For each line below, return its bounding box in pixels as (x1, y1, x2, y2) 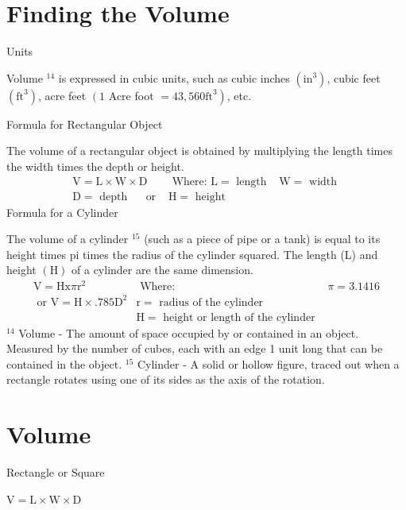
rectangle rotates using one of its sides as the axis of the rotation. (6, 371, 325, 388)
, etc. (226, 87, 252, 103)
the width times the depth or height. (6, 157, 184, 174)
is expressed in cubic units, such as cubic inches (58, 69, 290, 86)
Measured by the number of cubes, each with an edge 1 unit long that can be (6, 340, 383, 357)
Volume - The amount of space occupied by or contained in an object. (18, 324, 359, 341)
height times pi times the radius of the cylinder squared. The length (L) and (6, 245, 378, 262)
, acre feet (37, 87, 87, 103)
